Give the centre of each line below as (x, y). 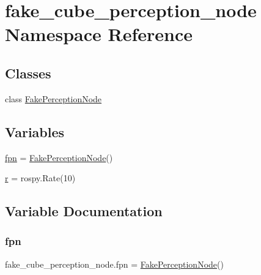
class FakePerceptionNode (53, 98)
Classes (28, 73)
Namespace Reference (99, 34)
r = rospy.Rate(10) (40, 178)
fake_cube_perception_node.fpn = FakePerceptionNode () (114, 264)
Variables (35, 131)
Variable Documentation (84, 211)
